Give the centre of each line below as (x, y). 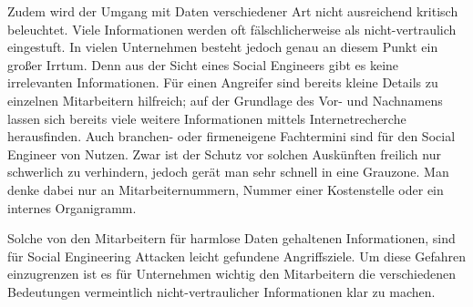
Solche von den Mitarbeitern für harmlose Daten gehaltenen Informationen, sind (231, 238)
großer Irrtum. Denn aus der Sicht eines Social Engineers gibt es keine (203, 64)
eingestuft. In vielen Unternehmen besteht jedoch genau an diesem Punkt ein (223, 47)
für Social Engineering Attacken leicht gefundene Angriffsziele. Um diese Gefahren (237, 256)
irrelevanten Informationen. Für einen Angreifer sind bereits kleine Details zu (223, 82)
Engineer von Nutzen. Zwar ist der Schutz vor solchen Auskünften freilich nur (224, 153)
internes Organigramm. (72, 207)
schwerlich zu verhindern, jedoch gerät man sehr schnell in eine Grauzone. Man (228, 172)
